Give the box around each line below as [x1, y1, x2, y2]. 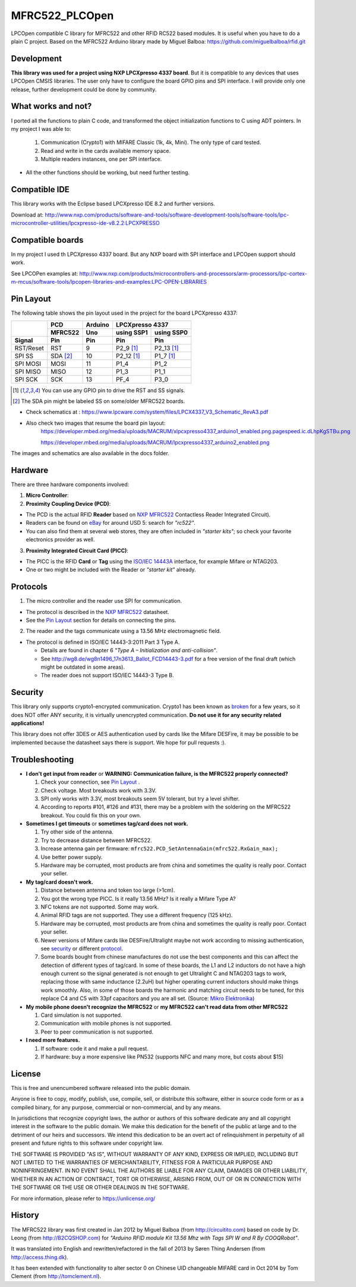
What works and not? [11, 101, 92, 111]
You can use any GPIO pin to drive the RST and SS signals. [42, 387, 185, 394]
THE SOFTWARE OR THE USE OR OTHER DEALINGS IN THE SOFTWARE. [11, 1184, 190, 1191]
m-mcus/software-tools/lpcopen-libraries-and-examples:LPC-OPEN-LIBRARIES [11, 278, 207, 286]
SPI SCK [14, 375, 38, 383]
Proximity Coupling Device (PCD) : [26, 500, 111, 507]
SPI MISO [14, 367, 42, 375]
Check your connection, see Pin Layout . [40, 778, 140, 785]
